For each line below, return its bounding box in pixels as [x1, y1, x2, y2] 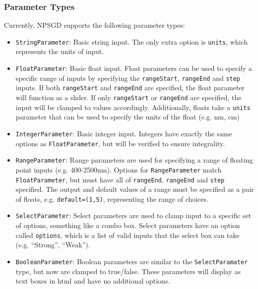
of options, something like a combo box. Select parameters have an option [15, 220, 240, 231]
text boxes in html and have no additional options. [15, 276, 170, 286]
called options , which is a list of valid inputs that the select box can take [15, 230, 240, 240]
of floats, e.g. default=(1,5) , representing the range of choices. [15, 193, 208, 204]
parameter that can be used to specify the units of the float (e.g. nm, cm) [15, 112, 240, 122]
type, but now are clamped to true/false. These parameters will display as [15, 266, 241, 276]
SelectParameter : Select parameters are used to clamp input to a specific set [15, 210, 252, 221]
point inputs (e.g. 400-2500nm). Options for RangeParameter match [15, 164, 222, 174]
